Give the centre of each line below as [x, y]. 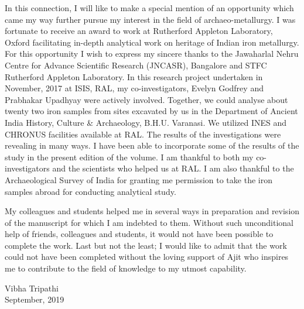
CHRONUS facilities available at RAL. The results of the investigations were [143, 134]
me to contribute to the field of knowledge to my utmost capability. [126, 268]
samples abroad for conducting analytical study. [90, 191]
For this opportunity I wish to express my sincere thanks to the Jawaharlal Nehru [152, 54]
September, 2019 [35, 299]
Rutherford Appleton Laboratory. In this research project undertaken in [134, 76]
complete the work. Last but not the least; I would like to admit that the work [146, 245]
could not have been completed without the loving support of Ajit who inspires [147, 257]
